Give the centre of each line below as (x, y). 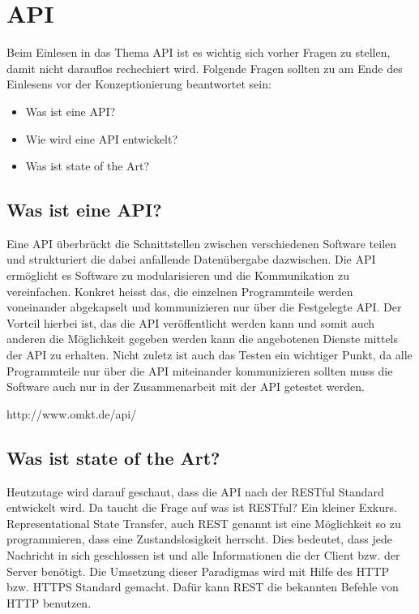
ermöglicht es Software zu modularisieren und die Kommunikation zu (178, 275)
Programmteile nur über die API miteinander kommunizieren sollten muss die (200, 370)
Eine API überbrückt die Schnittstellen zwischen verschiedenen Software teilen (202, 243)
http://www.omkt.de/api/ (72, 413)
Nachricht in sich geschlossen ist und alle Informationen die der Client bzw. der (203, 555)
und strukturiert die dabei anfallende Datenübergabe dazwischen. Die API (191, 259)
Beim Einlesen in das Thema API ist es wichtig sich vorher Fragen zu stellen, (199, 52)
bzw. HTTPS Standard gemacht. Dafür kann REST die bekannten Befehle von (203, 587)
